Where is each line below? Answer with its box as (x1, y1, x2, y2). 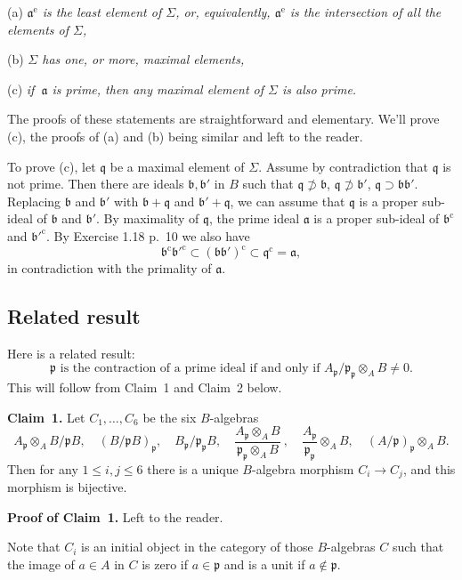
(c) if (7, 79, 35, 98)
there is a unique (147, 459, 239, 478)
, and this (402, 459, 456, 478)
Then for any (7, 459, 78, 478)
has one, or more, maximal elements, (42, 50, 245, 68)
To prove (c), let (7, 157, 96, 175)
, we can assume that (230, 191, 345, 210)
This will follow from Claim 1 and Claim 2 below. (7, 378, 282, 397)
